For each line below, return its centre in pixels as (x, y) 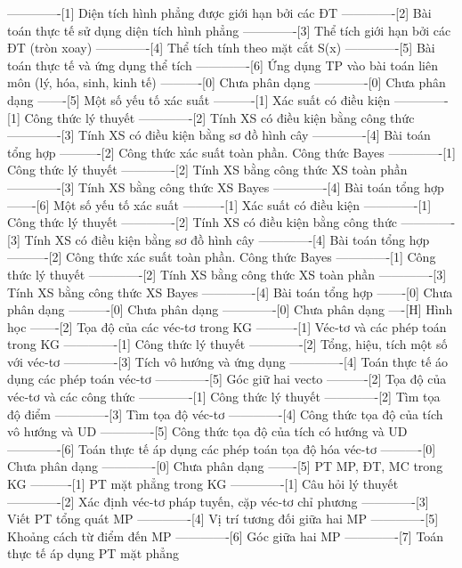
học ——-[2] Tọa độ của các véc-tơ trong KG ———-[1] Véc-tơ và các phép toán (227, 326)
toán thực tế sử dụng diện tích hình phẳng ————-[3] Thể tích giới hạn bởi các (229, 30)
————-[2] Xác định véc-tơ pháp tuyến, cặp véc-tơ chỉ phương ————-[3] (218, 501)
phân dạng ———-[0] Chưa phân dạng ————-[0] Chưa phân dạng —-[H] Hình (230, 309)
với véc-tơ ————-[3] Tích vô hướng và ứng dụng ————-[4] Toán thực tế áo (228, 361)
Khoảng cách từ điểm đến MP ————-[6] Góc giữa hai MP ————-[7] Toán (226, 536)
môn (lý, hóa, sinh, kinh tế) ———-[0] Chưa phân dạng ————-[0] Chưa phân (227, 82)
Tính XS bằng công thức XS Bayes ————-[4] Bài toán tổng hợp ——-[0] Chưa (230, 292)
